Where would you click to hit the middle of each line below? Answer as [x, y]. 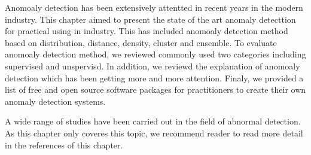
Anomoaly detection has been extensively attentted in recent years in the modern [154, 7]
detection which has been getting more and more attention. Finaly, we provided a [154, 77]
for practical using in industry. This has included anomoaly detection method [147, 31]
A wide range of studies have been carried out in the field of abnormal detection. [153, 121]
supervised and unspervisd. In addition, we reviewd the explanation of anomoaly [153, 66]
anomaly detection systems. [55, 101]
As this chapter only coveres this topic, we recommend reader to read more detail [154, 133]
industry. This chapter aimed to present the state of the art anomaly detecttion [150, 19]
